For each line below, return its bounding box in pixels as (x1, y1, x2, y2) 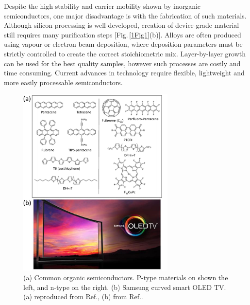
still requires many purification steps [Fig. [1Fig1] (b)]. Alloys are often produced (4, 29, 241, 39)
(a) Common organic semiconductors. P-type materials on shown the (23, 272, 228, 283)
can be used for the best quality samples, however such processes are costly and (4, 58, 241, 68)
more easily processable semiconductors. (4, 77, 123, 87)
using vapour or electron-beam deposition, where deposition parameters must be (4, 39, 243, 49)
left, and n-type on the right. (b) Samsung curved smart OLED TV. (23, 282, 226, 292)
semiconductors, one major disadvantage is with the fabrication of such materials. (4, 10, 247, 20)
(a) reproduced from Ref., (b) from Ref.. (23, 291, 143, 302)
